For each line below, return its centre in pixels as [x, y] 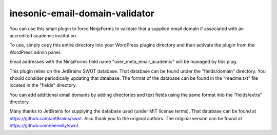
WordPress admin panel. [35, 52]
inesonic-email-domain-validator [82, 13]
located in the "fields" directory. [43, 85]
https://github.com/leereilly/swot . [44, 126]
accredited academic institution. [43, 35]
